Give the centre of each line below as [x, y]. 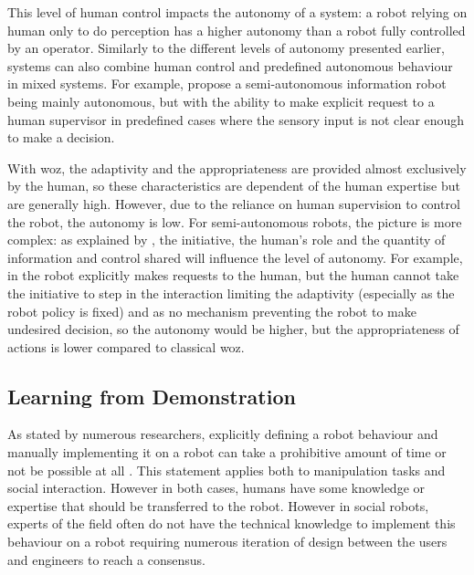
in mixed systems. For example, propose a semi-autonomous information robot [227, 84]
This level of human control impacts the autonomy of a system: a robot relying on [237, 12]
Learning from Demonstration [152, 396]
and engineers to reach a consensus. [106, 559]
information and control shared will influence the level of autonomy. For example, [235, 257]
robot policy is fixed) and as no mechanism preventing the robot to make [212, 311]
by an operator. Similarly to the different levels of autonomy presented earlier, [226, 48]
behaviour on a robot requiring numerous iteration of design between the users [227, 542]
